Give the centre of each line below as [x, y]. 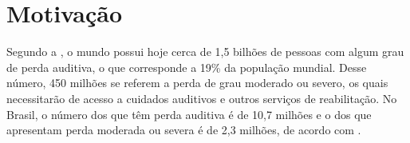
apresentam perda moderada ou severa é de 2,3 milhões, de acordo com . [184, 130]
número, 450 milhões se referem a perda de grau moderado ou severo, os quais [197, 83]
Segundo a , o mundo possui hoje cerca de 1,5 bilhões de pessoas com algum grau [205, 52]
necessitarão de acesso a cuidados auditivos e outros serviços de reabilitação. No [202, 98]
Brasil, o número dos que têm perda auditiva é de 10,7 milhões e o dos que [189, 114]
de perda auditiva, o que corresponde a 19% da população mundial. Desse [187, 67]
